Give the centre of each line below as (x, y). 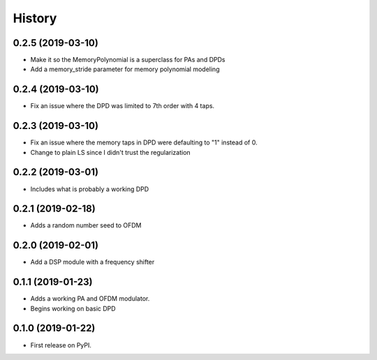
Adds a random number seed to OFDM (86, 225)
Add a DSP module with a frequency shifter (93, 262)
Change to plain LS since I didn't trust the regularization (111, 152)
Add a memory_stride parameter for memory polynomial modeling (125, 69)
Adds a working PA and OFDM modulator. (90, 299)
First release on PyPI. (61, 345)
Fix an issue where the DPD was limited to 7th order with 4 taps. (123, 106)
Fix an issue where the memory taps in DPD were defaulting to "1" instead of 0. (144, 142)
